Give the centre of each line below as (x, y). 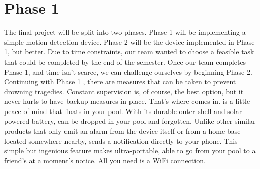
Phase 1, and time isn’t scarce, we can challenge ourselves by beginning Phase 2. (128, 71)
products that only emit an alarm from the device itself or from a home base (122, 131)
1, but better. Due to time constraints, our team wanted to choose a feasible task (129, 52)
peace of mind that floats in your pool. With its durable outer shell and (115, 111)
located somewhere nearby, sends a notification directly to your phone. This (121, 140)
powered (17, 121)
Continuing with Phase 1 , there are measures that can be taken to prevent (120, 81)
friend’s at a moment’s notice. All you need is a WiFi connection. (105, 160)
